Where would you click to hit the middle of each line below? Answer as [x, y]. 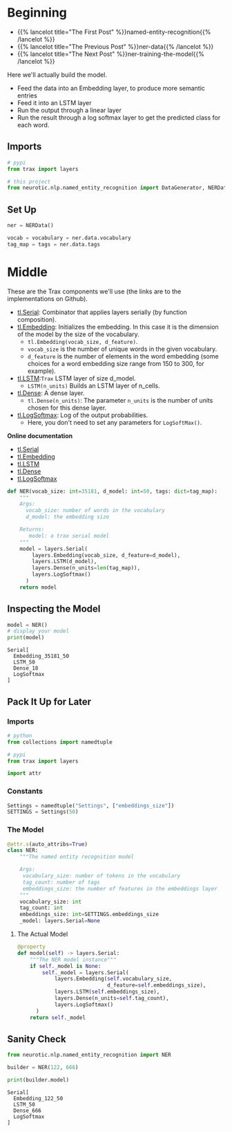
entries [27, 95]
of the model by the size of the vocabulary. [78, 334]
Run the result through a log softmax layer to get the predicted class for [119, 117]
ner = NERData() [30, 226]
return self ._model [58, 1017]
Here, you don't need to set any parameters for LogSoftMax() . [115, 422]
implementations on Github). [48, 298]
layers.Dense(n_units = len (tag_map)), [86, 568]
